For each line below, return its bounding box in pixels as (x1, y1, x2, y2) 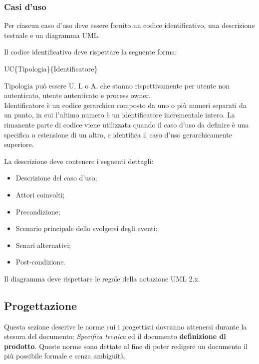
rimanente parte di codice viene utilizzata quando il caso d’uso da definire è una (4, 119, 249, 129)
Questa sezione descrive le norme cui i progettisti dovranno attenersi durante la (4, 321, 247, 331)
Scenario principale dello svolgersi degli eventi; (15, 223, 158, 233)
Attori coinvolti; (15, 189, 65, 199)
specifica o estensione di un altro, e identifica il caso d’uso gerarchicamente (4, 129, 233, 139)
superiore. (4, 139, 34, 149)
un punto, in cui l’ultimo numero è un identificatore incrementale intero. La (4, 109, 235, 120)
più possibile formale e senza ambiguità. (4, 350, 126, 361)
